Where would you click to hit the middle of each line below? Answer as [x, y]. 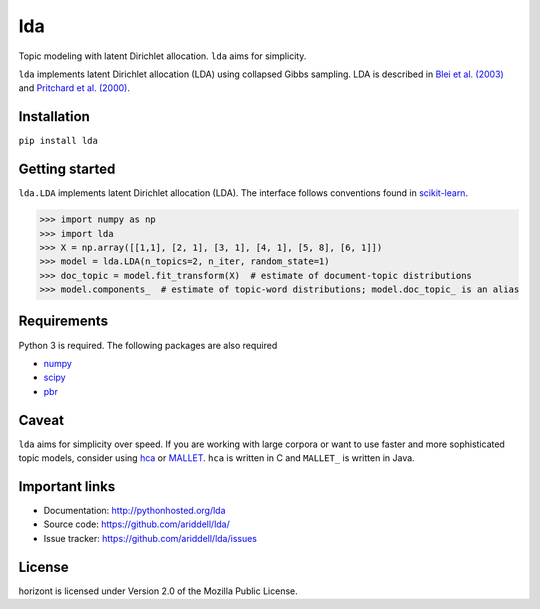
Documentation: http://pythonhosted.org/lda [134, 510]
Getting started [67, 169]
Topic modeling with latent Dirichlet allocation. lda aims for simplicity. [162, 56]
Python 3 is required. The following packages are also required [148, 345]
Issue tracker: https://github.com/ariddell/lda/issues [150, 538]
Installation [54, 116]
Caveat [41, 420]
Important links [67, 486]
